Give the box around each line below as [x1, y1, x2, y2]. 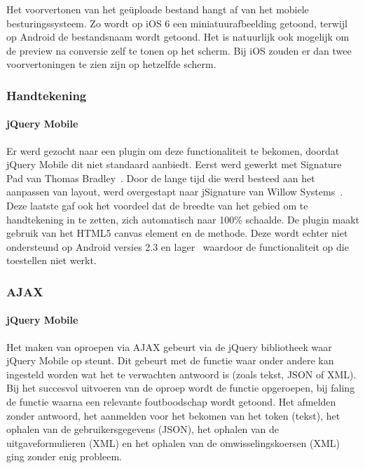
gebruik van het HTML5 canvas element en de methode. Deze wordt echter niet [6, 226, 348, 240]
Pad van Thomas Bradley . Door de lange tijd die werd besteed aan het [6, 170, 315, 185]
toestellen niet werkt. [6, 253, 97, 268]
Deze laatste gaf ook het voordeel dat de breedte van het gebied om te [6, 198, 308, 212]
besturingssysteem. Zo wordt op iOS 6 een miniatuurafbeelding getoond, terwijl [6, 15, 348, 30]
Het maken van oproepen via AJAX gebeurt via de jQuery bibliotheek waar [6, 339, 332, 354]
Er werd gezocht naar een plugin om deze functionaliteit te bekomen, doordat [6, 143, 340, 158]
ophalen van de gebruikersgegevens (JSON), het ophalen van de [6, 422, 279, 436]
